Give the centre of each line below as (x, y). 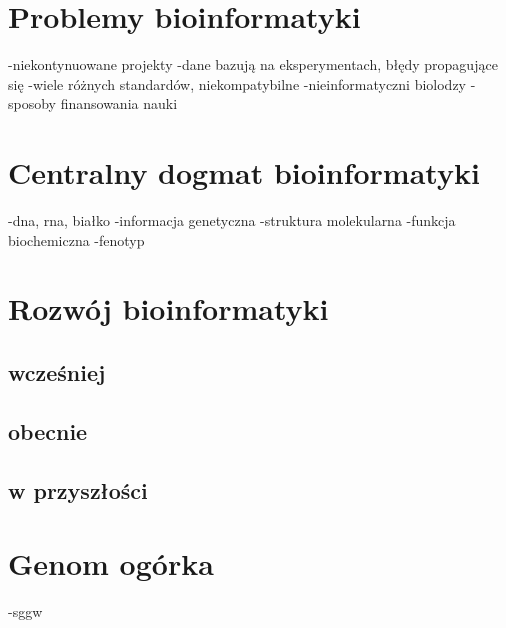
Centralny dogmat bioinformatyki (244, 172)
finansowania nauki (119, 103)
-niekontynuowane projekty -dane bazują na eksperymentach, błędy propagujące (253, 64)
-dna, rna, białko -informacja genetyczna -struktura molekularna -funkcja (232, 220)
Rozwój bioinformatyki (168, 308)
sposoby (32, 103)
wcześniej (57, 371)
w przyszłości (78, 489)
